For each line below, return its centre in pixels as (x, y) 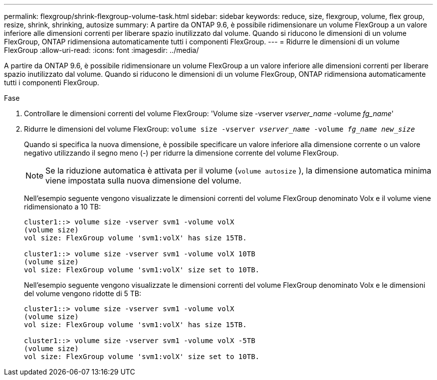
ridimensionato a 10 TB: (63, 207)
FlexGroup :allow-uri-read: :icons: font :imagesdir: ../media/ (102, 50)
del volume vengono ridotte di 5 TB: (83, 293)
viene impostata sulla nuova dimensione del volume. (143, 181)
